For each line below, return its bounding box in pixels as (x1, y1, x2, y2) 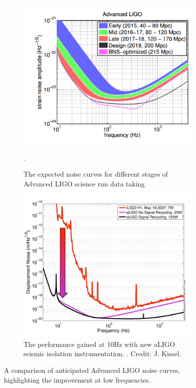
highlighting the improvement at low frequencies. (4, 374, 150, 385)
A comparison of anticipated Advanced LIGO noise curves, (4, 365, 180, 375)
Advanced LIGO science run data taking (24, 178, 145, 188)
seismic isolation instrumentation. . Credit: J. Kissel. (24, 348, 181, 359)
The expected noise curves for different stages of (24, 169, 168, 179)
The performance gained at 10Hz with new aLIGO (24, 339, 175, 349)
